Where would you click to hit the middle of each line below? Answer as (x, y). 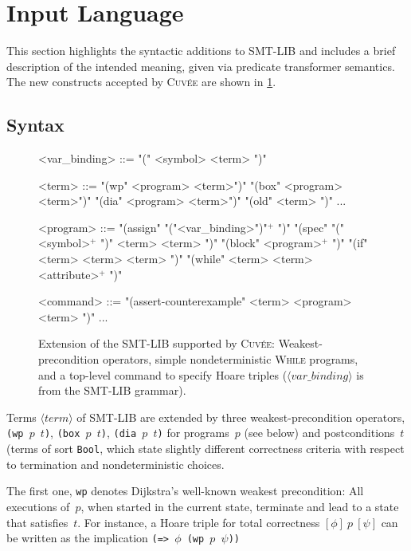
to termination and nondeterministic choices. (115, 464)
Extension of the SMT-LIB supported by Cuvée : (157, 343)
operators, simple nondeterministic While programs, (230, 359)
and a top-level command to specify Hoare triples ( (163, 374)
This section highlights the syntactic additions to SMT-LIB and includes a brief (201, 51)
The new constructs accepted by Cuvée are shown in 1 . (141, 82)
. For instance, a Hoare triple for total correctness (199, 522)
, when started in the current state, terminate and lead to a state (240, 506)
